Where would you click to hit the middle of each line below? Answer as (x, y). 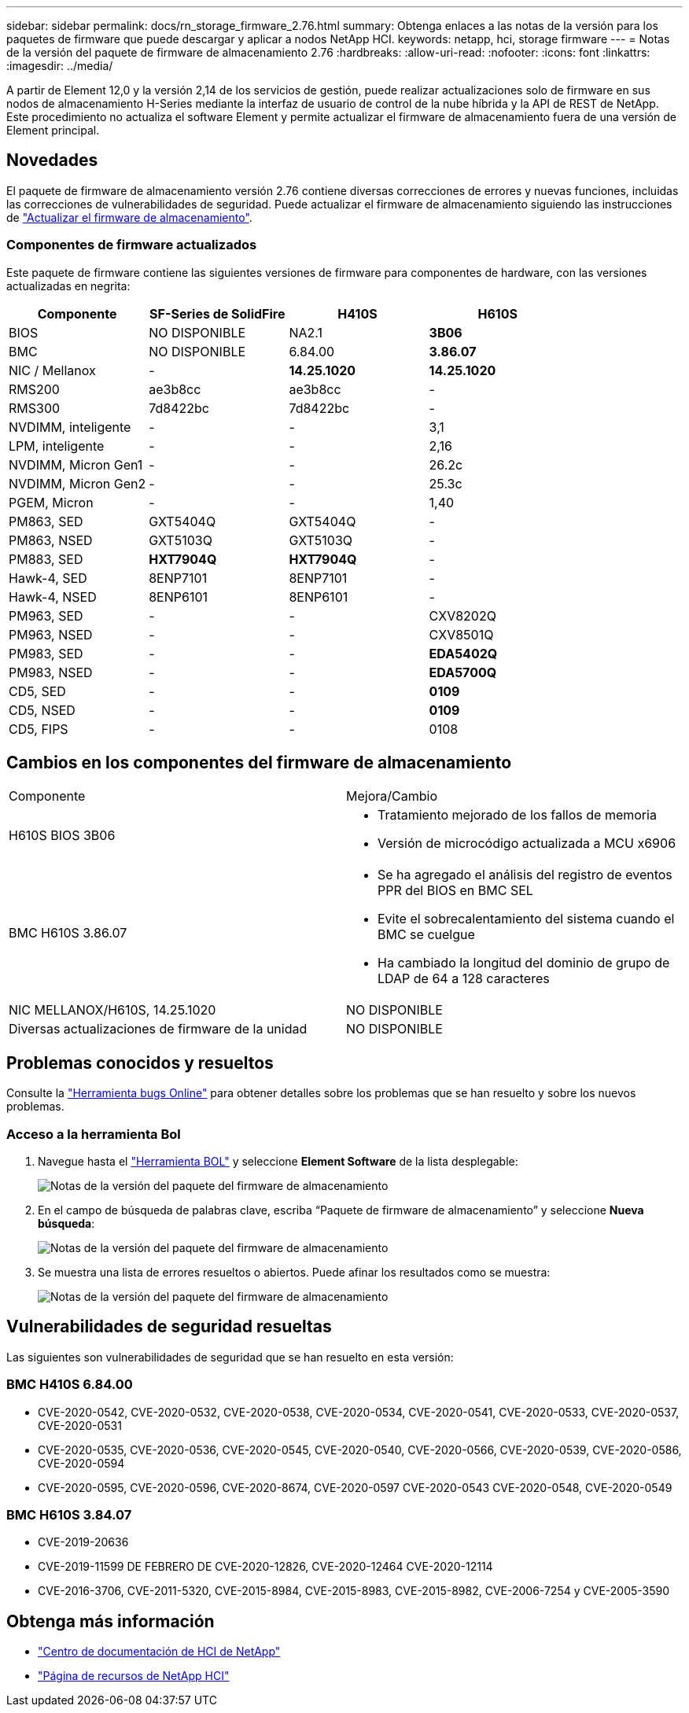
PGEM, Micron (51, 502)
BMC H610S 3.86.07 (68, 933)
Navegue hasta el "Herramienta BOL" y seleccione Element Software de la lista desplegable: (278, 1162)
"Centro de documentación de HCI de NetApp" (159, 1652)
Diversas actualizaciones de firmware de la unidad (158, 1029)
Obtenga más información (111, 1621)
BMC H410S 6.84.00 (70, 1385)
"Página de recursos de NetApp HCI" (134, 1676)
